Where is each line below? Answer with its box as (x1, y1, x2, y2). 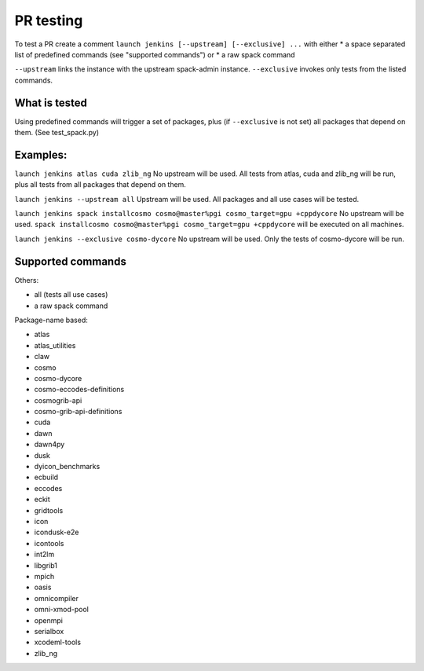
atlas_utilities (34, 340, 76, 350)
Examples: (14, 148, 68, 161)
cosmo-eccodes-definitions (34, 385, 125, 394)
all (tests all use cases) (34, 290, 108, 299)
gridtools (34, 505, 64, 515)
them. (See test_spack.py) (14, 128, 100, 137)
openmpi (34, 615, 63, 625)
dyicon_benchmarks (34, 462, 101, 471)
